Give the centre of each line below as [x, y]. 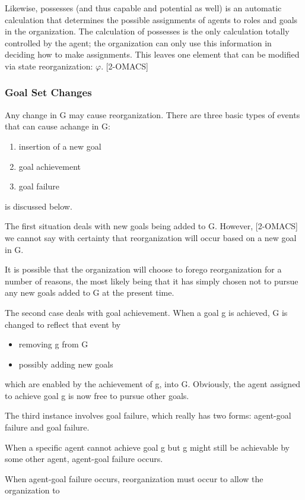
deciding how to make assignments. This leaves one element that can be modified [152, 54]
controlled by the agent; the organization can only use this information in [138, 42]
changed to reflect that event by [63, 324]
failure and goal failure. [47, 427]
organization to [32, 490]
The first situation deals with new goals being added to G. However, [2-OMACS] [151, 226]
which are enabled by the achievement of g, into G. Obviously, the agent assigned [153, 384]
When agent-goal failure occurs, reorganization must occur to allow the [134, 478]
